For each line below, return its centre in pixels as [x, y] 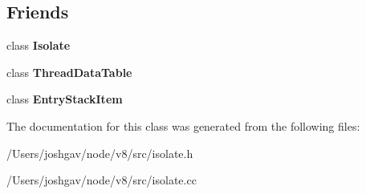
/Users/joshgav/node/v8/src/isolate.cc [102, 180]
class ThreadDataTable [69, 72]
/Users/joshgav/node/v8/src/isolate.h [100, 153]
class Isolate [39, 45]
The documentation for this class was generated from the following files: [183, 125]
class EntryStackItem [65, 99]
